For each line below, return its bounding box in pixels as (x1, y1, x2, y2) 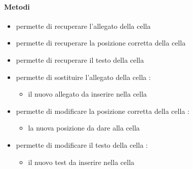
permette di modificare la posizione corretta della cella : (16, 105, 189, 116)
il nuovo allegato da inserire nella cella (28, 89, 147, 99)
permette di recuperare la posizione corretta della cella (16, 37, 186, 48)
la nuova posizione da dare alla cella (28, 122, 140, 133)
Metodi (4, 1, 30, 12)
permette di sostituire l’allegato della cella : (16, 71, 151, 82)
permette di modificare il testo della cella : (16, 139, 148, 150)
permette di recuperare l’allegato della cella (16, 20, 151, 31)
